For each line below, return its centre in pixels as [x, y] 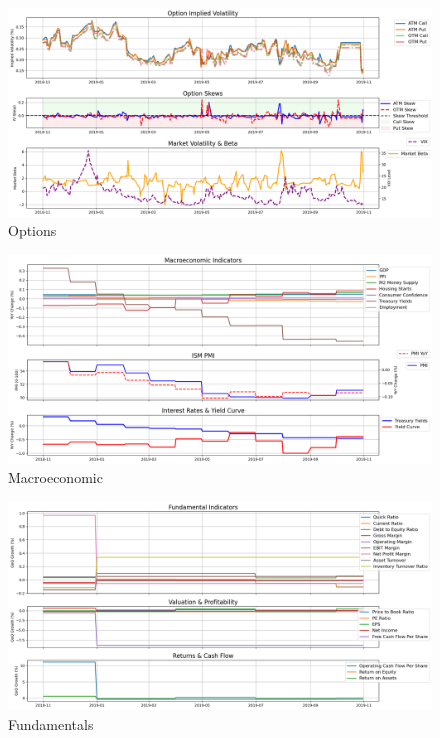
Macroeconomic [55, 477]
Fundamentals [51, 724]
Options [32, 230]
